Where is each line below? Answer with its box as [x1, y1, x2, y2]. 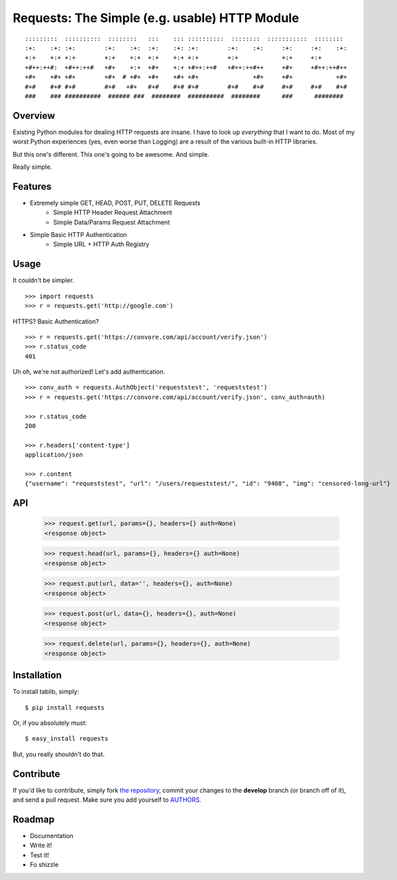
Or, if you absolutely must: [12, 719, 87, 727]
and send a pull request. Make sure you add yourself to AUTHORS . [12, 796, 202, 804]
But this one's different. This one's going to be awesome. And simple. [12, 150, 209, 158]
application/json [25, 451, 83, 459]
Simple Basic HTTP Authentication [30, 231, 127, 239]
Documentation [30, 831, 73, 839]
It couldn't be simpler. [12, 276, 75, 284]
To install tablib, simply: [12, 688, 79, 696]
